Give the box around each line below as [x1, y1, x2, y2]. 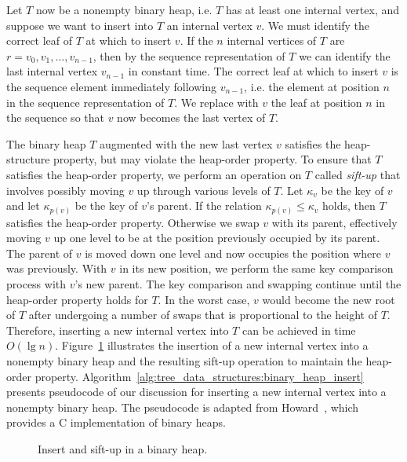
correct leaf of [6, 32, 73, 49]
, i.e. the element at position [244, 78, 380, 94]
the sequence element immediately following [6, 78, 216, 94]
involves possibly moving [6, 181, 125, 198]
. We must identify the [261, 16, 370, 33]
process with [6, 276, 67, 292]
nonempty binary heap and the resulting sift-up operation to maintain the [6, 352, 362, 368]
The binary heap [6, 135, 86, 152]
